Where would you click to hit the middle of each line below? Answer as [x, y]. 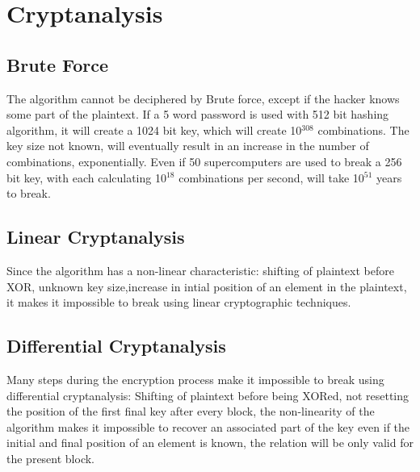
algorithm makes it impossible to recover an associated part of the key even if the [208, 426]
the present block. [51, 458]
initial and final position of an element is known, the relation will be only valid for [210, 443]
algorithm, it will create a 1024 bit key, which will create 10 [154, 129]
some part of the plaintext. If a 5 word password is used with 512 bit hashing [198, 114]
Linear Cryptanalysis [96, 237]
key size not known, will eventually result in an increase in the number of [188, 146]
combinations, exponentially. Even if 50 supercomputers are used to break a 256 [204, 161]
